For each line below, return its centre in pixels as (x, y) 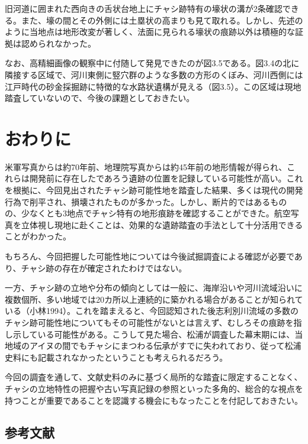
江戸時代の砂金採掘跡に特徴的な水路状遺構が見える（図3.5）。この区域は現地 (153, 86)
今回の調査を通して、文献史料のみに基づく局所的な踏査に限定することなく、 (154, 377)
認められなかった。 (58, 43)
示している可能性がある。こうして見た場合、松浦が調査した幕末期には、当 (158, 334)
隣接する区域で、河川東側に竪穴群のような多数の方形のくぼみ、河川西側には (154, 74)
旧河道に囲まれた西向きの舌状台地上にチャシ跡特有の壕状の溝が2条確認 (144, 8)
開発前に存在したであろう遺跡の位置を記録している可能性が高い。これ (166, 178)
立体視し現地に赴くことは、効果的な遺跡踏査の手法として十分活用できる (162, 224)
